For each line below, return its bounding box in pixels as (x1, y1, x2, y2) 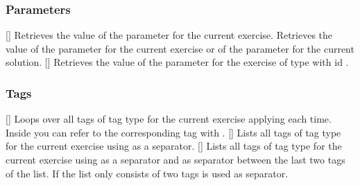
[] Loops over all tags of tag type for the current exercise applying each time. (6, 112, 332, 126)
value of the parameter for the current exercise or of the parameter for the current (6, 41, 354, 55)
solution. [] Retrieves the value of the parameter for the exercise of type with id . (6, 55, 349, 69)
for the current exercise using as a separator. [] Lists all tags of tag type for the (6, 139, 342, 153)
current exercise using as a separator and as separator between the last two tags (6, 152, 345, 166)
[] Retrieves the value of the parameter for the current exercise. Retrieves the (6, 28, 333, 42)
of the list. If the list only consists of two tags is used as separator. (6, 166, 289, 180)
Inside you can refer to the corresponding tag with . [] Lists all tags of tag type (6, 125, 341, 139)
